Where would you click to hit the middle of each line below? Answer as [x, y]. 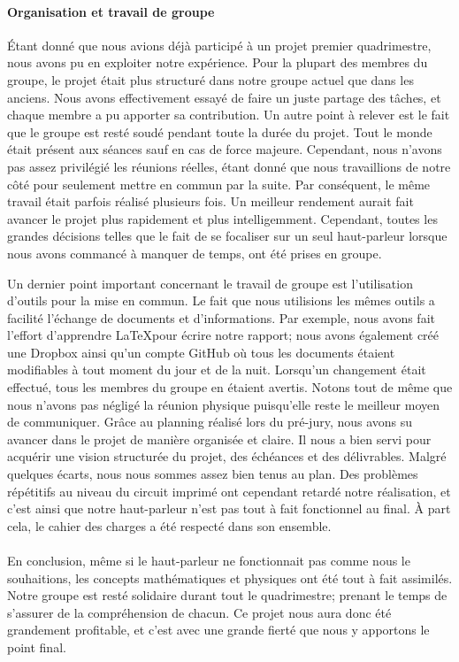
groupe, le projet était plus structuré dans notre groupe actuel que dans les [210, 79]
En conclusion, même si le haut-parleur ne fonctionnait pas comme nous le [209, 561]
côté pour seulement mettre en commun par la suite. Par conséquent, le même [219, 184]
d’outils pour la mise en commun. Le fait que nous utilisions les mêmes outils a [221, 300]
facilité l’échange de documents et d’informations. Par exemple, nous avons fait [221, 317]
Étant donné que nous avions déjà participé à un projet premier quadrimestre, [219, 45]
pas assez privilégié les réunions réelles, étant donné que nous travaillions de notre [229, 166]
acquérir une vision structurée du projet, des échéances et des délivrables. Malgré [227, 456]
